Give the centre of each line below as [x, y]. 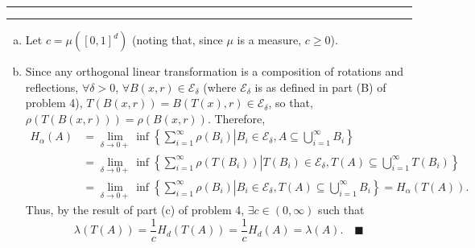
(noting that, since [177, 39]
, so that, [291, 103]
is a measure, [269, 39]
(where [220, 87]
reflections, [52, 87]
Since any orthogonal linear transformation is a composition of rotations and [214, 71]
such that [341, 210]
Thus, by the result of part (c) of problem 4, [135, 210]
